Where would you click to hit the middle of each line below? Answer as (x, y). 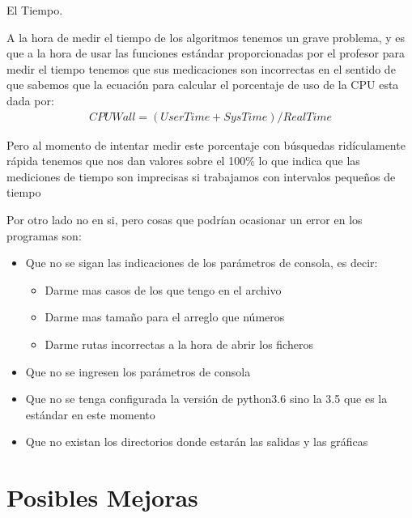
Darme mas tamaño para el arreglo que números (165, 317)
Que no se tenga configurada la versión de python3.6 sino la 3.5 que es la (206, 399)
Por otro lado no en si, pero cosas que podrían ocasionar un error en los (185, 219)
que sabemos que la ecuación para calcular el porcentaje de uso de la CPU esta (203, 85)
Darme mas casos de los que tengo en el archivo (163, 289)
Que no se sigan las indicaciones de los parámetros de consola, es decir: (202, 263)
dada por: (30, 100)
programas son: (44, 235)
